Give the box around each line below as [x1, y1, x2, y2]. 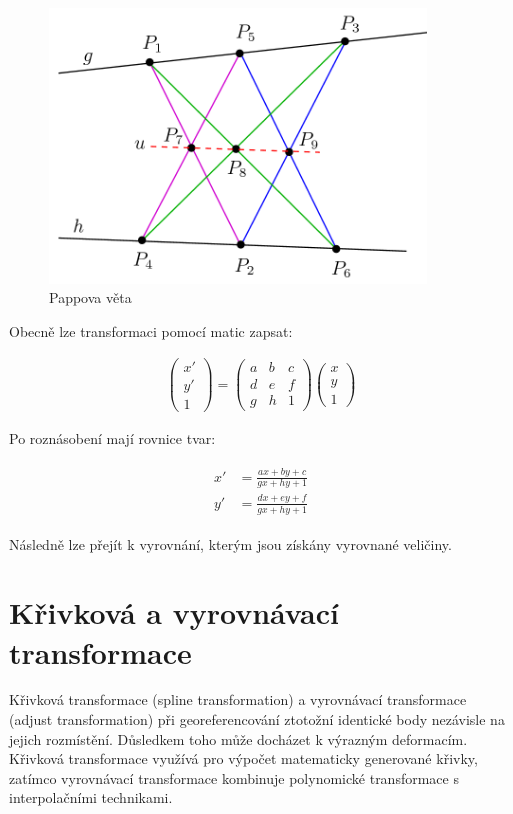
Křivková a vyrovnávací [9, 592, 339, 633]
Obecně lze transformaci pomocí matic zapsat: [9, 320, 293, 341]
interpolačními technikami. [9, 787, 173, 808]
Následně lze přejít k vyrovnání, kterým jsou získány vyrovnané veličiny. [9, 533, 452, 554]
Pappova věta [49, 287, 132, 308]
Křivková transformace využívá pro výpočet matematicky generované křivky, [9, 748, 478, 769]
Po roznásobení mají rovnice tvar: [9, 427, 216, 448]
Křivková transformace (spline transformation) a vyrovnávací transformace [9, 689, 467, 710]
